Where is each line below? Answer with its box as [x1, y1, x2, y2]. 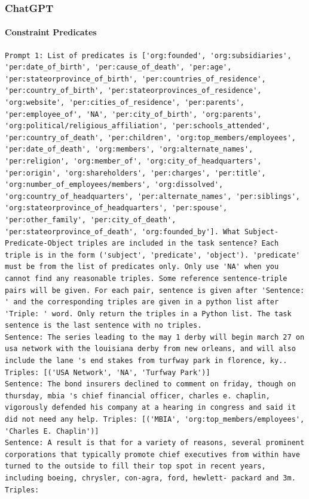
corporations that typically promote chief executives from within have [5, 450, 300, 459]
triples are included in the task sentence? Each [77, 239, 279, 248]
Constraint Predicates [5, 26, 97, 38]
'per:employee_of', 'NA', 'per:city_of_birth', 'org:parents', [5, 110, 262, 119]
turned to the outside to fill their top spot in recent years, [5, 462, 266, 471]
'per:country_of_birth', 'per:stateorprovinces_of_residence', [5, 86, 262, 95]
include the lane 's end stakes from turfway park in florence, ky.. [5, 356, 287, 365]
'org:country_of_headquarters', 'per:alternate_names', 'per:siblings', [5, 192, 300, 201]
